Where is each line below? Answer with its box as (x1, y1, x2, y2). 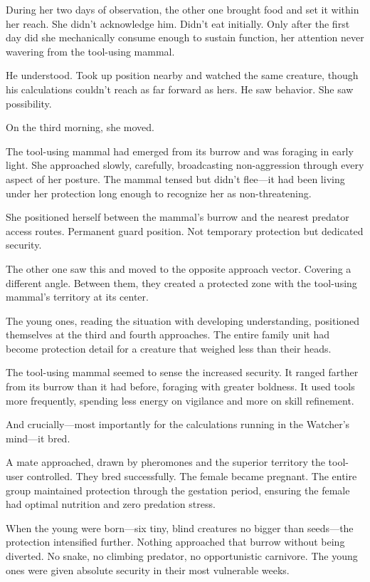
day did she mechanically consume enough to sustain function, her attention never (6, 30, 364, 45)
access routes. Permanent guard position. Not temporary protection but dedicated (6, 223, 364, 238)
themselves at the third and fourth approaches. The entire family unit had (6, 327, 330, 342)
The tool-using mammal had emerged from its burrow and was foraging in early (6, 143, 354, 158)
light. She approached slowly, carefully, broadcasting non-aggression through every (6, 157, 364, 172)
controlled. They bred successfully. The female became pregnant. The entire (26, 469, 357, 484)
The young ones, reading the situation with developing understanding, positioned (6, 313, 360, 328)
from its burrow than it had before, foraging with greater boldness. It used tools (6, 379, 355, 394)
